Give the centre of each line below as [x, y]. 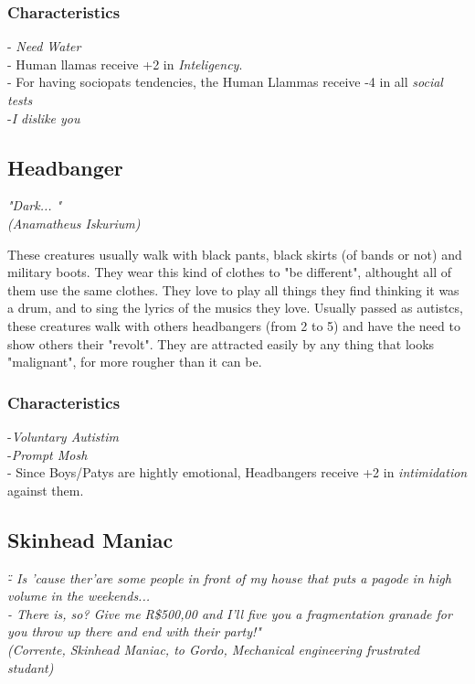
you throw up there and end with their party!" [134, 631]
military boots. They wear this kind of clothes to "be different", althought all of [230, 272]
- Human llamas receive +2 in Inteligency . [125, 64]
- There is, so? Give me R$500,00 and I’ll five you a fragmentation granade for [230, 613]
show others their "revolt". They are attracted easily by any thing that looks [221, 343]
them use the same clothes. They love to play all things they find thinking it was [233, 289]
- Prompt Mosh [47, 454]
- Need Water [44, 46]
